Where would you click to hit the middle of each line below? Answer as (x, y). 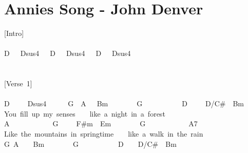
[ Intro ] (14, 33)
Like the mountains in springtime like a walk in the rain (104, 134)
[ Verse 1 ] (18, 83)
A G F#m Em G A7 (101, 123)
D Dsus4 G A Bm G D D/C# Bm (124, 103)
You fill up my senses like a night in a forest (85, 113)
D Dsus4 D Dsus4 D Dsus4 (68, 53)
